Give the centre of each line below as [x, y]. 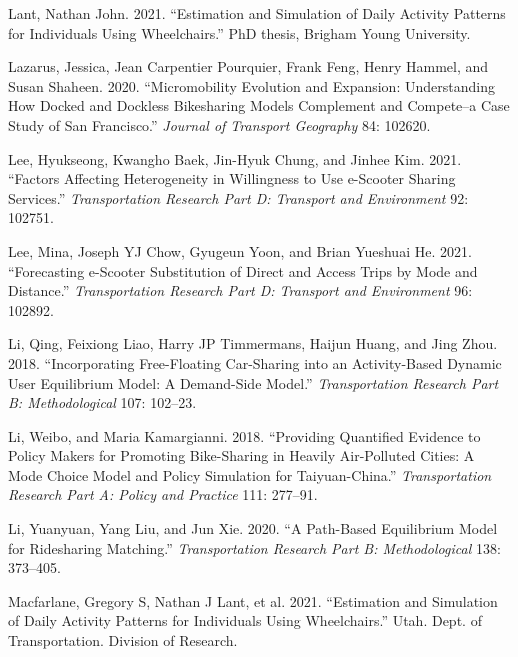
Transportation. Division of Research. [123, 640]
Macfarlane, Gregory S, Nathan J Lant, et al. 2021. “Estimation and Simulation [253, 600]
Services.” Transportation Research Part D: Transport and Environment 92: [238, 197]
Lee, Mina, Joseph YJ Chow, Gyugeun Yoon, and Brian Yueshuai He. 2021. [240, 250]
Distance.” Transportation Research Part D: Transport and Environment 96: [240, 290]
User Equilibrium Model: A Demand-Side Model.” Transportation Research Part [253, 382]
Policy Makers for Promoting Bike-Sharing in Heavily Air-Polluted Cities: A [241, 455]
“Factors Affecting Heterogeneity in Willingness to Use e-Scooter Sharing [232, 178]
